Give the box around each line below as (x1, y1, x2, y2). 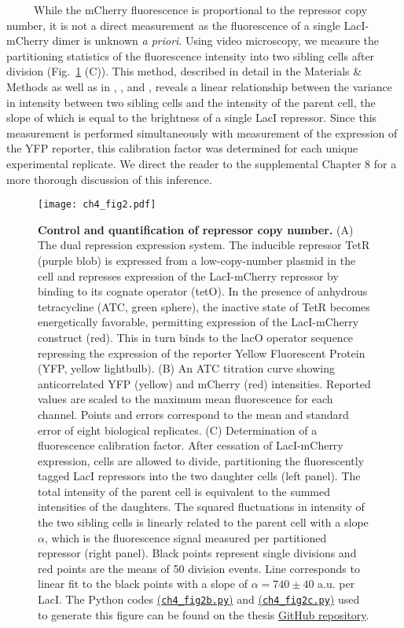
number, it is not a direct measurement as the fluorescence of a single (6, 17, 340, 33)
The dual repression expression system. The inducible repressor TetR (38, 237, 370, 253)
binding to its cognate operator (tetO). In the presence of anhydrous (38, 283, 368, 299)
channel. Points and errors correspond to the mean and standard (38, 406, 349, 422)
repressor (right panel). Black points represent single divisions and (38, 545, 357, 561)
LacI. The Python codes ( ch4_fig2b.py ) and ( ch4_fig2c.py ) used (38, 591, 360, 608)
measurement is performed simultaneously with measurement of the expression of (6, 124, 398, 141)
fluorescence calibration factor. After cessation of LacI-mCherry (38, 437, 343, 454)
